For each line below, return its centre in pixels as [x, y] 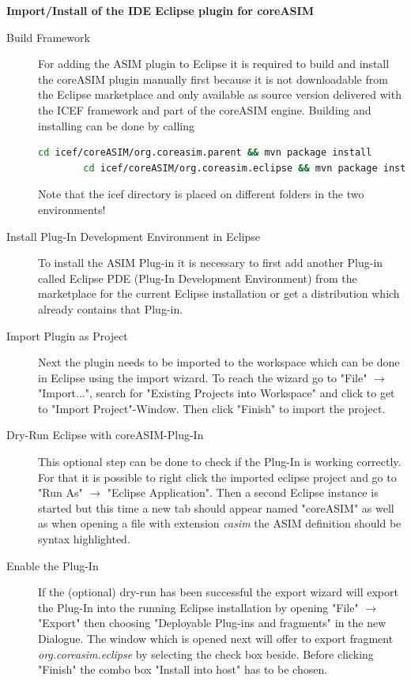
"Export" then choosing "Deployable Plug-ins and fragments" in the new [212, 623]
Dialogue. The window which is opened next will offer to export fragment [216, 638]
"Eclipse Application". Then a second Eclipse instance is [243, 492]
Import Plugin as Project [67, 335]
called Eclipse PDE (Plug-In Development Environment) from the [198, 278]
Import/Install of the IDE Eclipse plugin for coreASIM [160, 10]
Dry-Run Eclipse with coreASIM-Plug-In [105, 435]
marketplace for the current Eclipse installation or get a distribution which [219, 293]
